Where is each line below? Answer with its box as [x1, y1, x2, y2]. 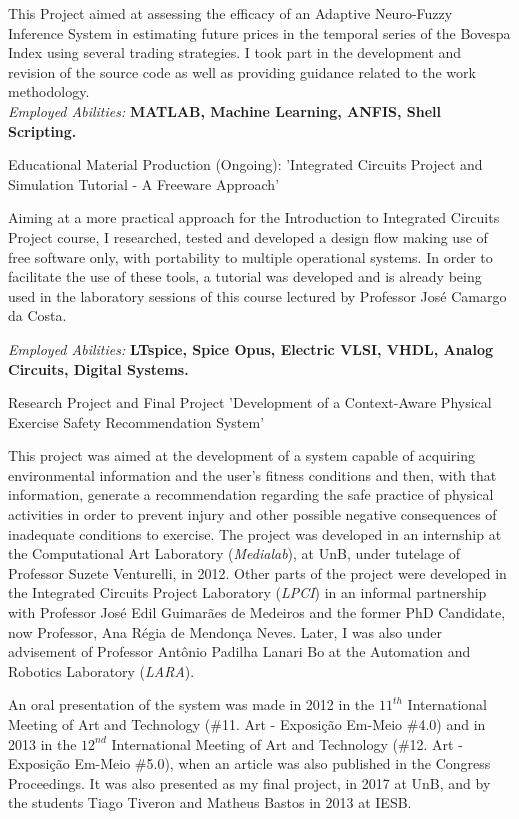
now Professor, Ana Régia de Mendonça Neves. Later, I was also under [8, 621, 442, 642]
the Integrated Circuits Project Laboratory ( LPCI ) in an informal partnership [8, 582, 487, 603]
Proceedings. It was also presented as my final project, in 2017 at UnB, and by [8, 772, 491, 793]
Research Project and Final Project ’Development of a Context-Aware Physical [8, 392, 492, 413]
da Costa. [8, 305, 67, 326]
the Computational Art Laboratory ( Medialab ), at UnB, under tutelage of [8, 543, 461, 564]
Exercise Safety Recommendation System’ [8, 411, 265, 432]
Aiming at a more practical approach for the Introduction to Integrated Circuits [8, 207, 500, 228]
